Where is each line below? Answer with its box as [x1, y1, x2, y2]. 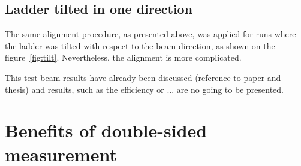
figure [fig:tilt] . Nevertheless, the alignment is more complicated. [5, 51, 242, 64]
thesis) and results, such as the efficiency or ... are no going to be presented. [5, 83, 284, 95]
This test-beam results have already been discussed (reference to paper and [5, 71, 281, 83]
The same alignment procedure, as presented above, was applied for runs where [5, 28, 296, 40]
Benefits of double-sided [5, 118, 207, 143]
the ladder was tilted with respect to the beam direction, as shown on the [5, 39, 275, 52]
